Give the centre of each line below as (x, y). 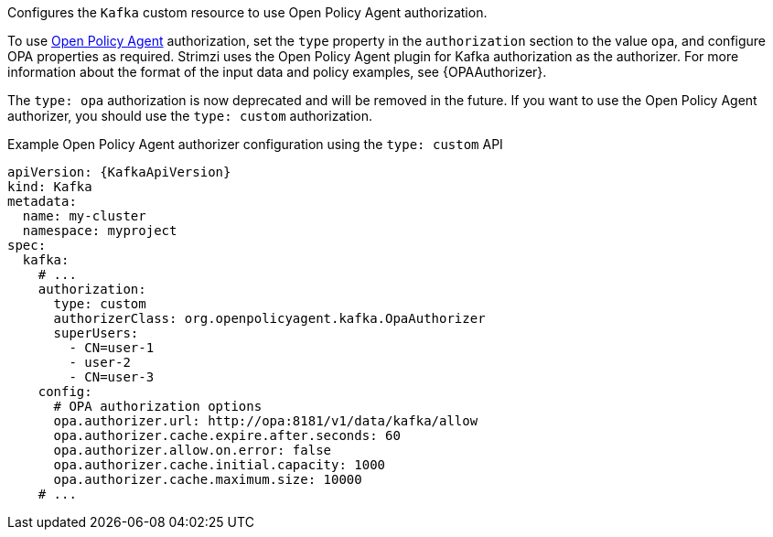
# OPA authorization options (158, 406)
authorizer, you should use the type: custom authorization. (190, 116)
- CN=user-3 (112, 377)
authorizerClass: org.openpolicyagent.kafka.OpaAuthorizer (269, 318)
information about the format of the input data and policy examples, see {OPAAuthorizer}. (277, 72)
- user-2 (100, 362)
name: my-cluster (84, 216)
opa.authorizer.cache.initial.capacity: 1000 (220, 465)
